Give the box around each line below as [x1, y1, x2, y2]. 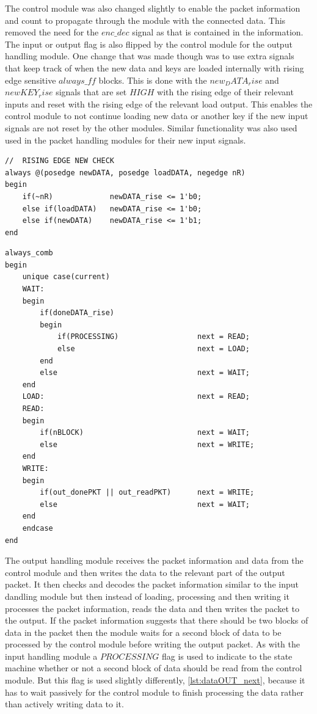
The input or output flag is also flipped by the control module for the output [5, 37, 293, 50]
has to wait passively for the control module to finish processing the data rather [5, 685, 304, 698]
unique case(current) [22, 272, 110, 282]
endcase [22, 523, 53, 533]
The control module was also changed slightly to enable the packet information [5, 2, 301, 14]
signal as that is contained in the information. [132, 26, 304, 38]
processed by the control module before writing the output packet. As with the [5, 638, 300, 650]
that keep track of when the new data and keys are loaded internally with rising [5, 61, 304, 74]
